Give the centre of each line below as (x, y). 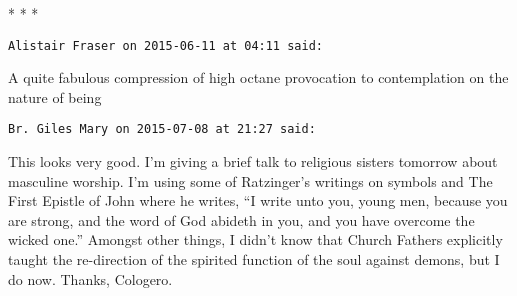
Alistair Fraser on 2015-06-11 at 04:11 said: (165, 45)
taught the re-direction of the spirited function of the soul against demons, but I (254, 259)
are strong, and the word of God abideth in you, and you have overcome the (241, 219)
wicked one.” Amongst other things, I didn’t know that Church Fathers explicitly (255, 239)
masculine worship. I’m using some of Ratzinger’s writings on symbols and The (250, 180)
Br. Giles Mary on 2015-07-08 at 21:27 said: (162, 129)
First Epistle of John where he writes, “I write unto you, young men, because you (258, 200)
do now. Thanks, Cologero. (90, 278)
